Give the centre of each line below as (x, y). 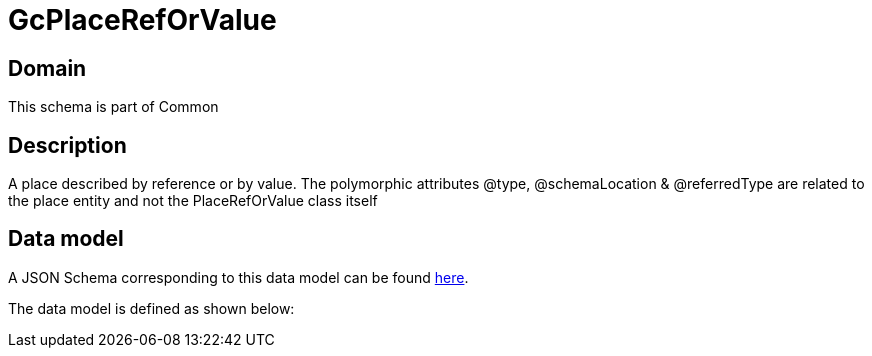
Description (67, 145)
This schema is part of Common (113, 107)
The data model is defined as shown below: (151, 308)
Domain (47, 68)
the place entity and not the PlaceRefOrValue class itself (193, 201)
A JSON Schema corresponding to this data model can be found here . (238, 277)
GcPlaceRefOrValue (142, 20)
